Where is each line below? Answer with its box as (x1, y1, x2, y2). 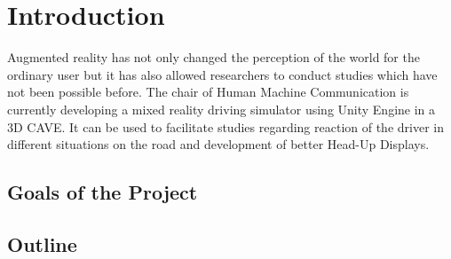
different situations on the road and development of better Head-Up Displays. (7, 135, 430, 153)
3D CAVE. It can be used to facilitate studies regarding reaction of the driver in (7, 117, 444, 136)
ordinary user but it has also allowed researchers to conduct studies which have (7, 65, 438, 83)
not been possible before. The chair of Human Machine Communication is (7, 82, 409, 101)
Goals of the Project (7, 178, 198, 206)
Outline (7, 230, 77, 257)
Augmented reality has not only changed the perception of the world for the (7, 48, 420, 67)
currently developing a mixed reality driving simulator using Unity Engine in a (7, 99, 436, 118)
